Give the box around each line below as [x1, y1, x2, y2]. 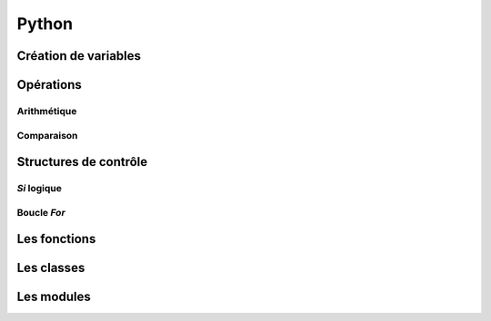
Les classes [16, 260, 85, 276]
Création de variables [16, 48, 141, 63]
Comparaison [16, 129, 78, 141]
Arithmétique [16, 104, 77, 117]
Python [16, 14, 73, 34]
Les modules [16, 289, 91, 305]
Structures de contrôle [16, 154, 148, 170]
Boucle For [16, 206, 65, 219]
